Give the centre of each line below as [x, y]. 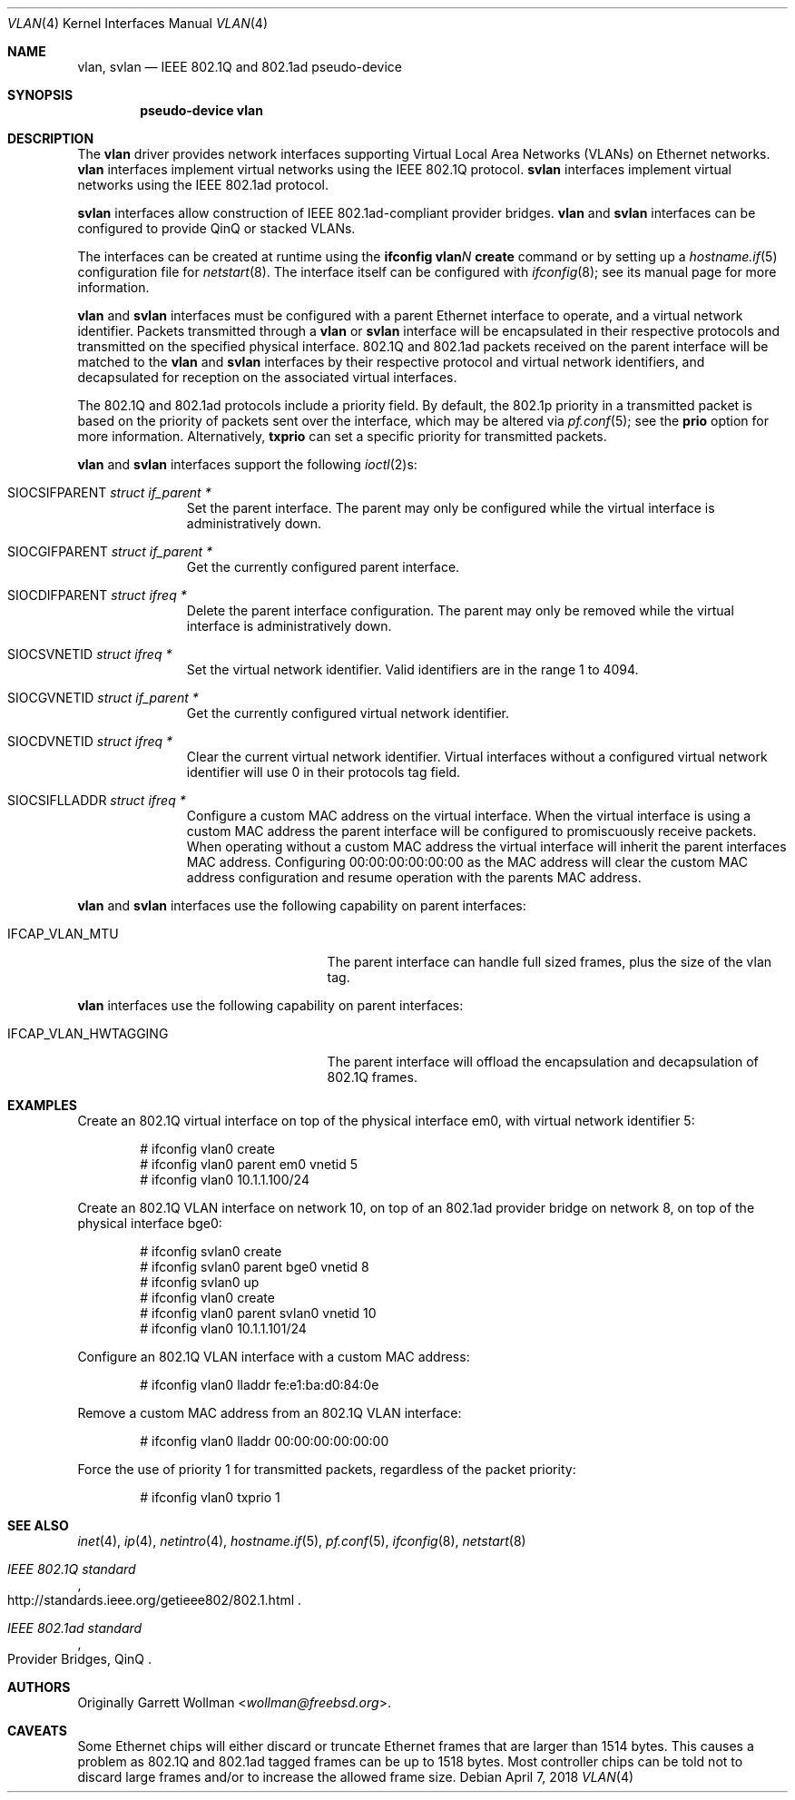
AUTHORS [39, 1687]
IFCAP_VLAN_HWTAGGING [88, 1033]
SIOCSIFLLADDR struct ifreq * [97, 800]
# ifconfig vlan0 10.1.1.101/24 [223, 1328]
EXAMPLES [42, 1105]
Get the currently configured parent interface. [323, 567]
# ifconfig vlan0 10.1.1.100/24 [225, 1180]
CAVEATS [37, 1731]
